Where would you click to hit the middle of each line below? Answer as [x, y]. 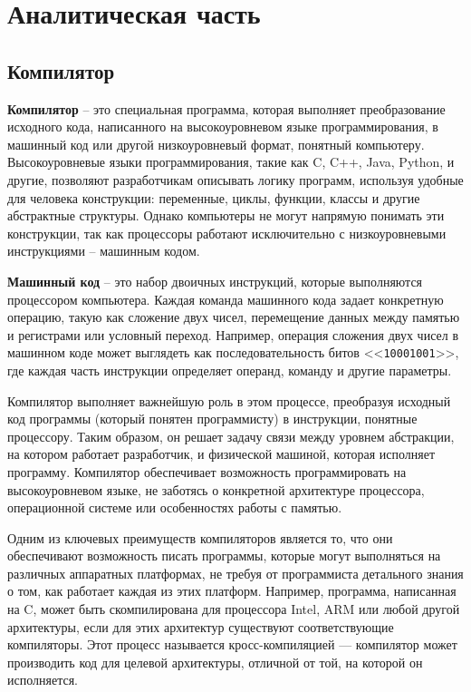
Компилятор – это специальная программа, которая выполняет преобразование [226, 108]
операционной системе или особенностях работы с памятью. [175, 507]
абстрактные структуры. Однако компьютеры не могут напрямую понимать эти [226, 215]
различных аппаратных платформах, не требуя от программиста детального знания [235, 573]
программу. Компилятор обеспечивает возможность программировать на [207, 471]
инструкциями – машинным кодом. [104, 251]
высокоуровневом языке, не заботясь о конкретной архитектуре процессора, [216, 489]
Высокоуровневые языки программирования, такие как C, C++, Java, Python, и [231, 162]
